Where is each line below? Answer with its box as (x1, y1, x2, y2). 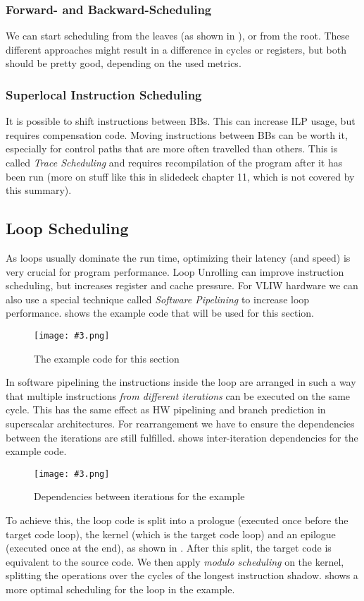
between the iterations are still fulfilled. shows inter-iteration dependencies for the (6, 430, 358, 444)
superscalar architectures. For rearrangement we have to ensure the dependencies (6, 415, 355, 430)
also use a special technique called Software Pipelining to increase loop (6, 291, 310, 306)
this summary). (6, 183, 72, 198)
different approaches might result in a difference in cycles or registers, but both (6, 42, 347, 56)
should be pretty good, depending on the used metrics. (6, 56, 241, 71)
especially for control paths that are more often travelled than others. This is (6, 141, 338, 156)
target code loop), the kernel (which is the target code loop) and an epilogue (6, 526, 336, 541)
